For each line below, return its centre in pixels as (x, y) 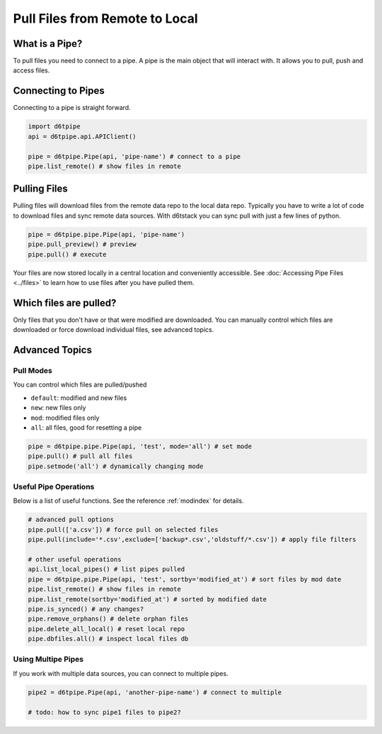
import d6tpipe (54, 127)
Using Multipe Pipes (48, 660)
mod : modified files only (65, 418)
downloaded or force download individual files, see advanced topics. (114, 330)
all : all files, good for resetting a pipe (86, 427)
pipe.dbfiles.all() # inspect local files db (108, 639)
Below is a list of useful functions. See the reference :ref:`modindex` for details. (128, 501)
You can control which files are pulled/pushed (80, 385)
